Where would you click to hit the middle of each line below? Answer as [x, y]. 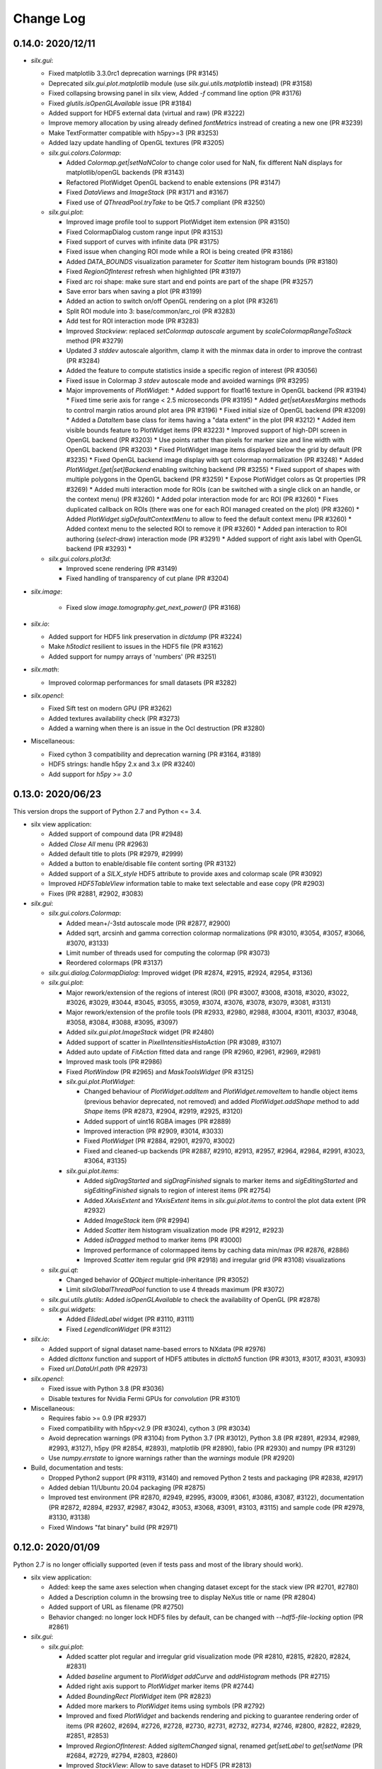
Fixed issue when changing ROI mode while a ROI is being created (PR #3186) [180, 252]
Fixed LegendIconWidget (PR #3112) [119, 1329]
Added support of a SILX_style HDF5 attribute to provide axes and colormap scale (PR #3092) [186, 873]
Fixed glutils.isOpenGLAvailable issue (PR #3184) [120, 103]
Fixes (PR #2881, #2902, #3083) [96, 893]
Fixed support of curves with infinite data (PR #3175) [143, 242]
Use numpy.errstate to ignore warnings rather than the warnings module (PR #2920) [172, 1458]
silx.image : [47, 592]
